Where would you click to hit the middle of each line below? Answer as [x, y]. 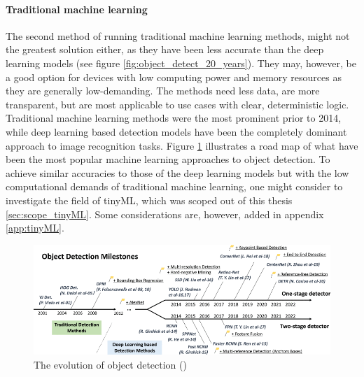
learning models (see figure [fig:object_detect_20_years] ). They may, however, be [181, 63]
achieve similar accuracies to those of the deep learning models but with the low [177, 172]
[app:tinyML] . [35, 228]
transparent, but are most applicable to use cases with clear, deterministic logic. [177, 104]
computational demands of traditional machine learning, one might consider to [174, 186]
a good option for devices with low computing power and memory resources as [174, 77]
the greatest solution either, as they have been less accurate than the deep [165, 49]
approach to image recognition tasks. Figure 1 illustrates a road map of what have [182, 145]
